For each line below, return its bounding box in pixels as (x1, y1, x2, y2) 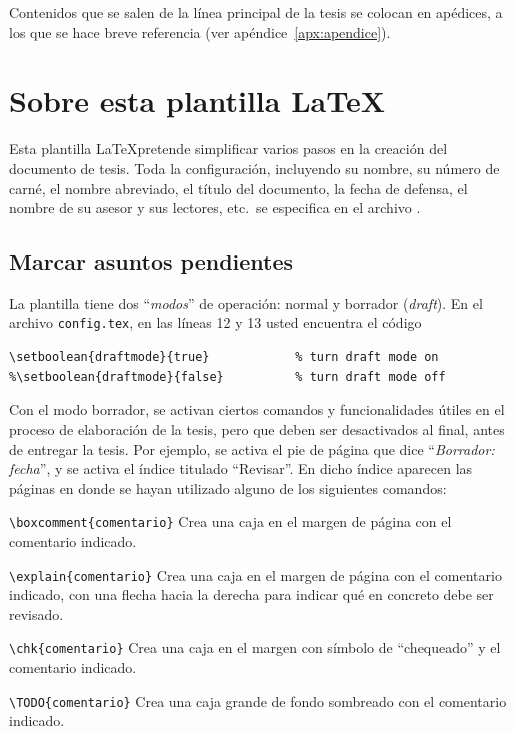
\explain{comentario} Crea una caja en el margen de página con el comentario (9, 564, 502, 585)
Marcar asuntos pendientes (9, 246, 294, 277)
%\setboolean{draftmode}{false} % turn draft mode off (9, 369, 446, 384)
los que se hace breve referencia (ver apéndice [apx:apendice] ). (9, 21, 391, 42)
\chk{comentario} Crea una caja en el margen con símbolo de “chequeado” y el (9, 637, 501, 658)
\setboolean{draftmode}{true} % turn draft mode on (9, 350, 439, 365)
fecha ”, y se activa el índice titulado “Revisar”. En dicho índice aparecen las (9, 458, 473, 479)
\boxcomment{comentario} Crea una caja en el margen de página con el (9, 511, 452, 532)
